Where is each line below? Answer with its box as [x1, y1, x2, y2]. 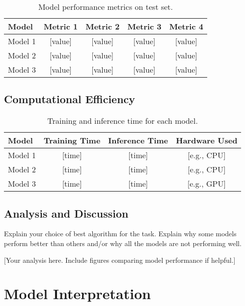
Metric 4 [169, 21, 203, 32]
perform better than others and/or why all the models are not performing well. [4, 238, 242, 248]
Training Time [43, 135, 101, 146]
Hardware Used [176, 135, 238, 146]
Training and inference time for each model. [47, 115, 198, 127]
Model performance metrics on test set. [38, 1, 173, 12]
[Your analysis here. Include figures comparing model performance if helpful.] [4, 254, 236, 265]
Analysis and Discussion [4, 205, 129, 221]
